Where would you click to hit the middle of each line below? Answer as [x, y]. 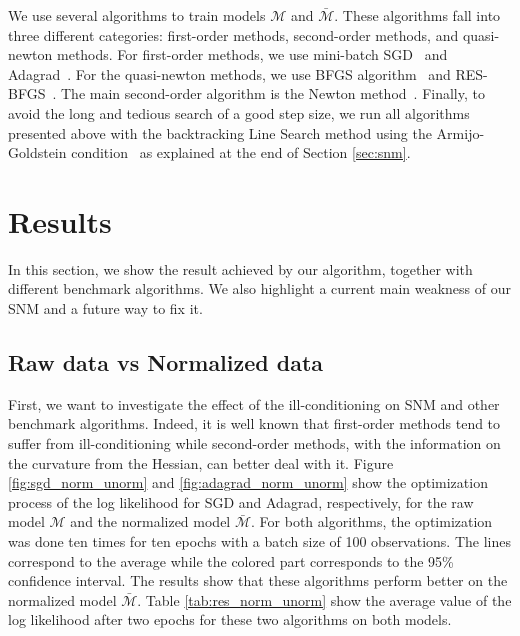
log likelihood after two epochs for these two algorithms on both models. [230, 619]
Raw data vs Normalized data [166, 362]
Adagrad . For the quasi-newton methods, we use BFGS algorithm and [229, 73]
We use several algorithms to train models [137, 15]
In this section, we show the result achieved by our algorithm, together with [240, 268]
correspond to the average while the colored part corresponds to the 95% [231, 560]
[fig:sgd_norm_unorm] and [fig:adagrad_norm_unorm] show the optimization [248, 482]
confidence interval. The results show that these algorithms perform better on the [258, 580]
